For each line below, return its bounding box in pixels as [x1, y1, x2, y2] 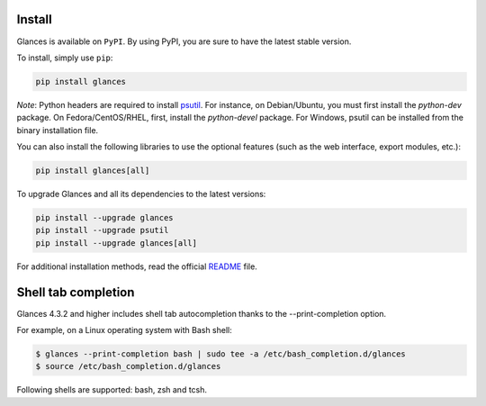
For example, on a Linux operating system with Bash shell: [16, 325, 233, 336]
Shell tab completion [16, 284, 135, 300]
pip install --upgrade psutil [35, 225, 169, 236]
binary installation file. [16, 124, 99, 135]
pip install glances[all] [35, 166, 150, 176]
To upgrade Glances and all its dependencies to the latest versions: [16, 189, 266, 200]
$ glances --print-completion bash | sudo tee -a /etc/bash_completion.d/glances [35, 349, 407, 359]
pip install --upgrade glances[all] [35, 238, 198, 248]
